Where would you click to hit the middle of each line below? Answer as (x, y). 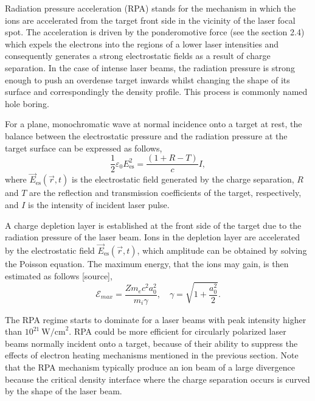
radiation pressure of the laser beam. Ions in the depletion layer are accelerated (153, 237)
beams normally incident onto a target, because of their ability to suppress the (151, 343)
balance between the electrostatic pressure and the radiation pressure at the (146, 135)
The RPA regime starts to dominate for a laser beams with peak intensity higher (156, 319)
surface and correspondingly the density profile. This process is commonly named (156, 92)
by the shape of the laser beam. (64, 391)
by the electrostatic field (50, 250)
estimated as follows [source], (59, 275)
